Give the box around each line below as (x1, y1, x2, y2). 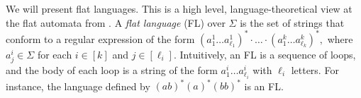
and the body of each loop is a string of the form (6, 62, 218, 77)
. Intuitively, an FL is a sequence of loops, (173, 47, 356, 61)
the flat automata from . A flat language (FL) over (6, 15, 226, 30)
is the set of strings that (240, 15, 345, 30)
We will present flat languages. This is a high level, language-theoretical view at (6, 1, 352, 16)
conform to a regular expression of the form (6, 31, 195, 46)
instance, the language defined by (6, 78, 150, 93)
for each (37, 47, 72, 61)
